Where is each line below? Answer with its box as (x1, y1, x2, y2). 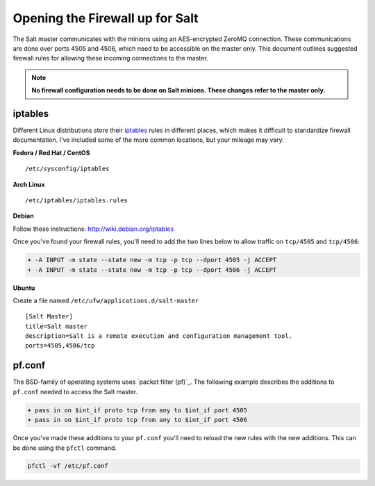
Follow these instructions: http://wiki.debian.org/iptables (12, 225, 174, 233)
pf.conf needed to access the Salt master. (12, 387, 138, 396)
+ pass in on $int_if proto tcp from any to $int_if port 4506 (27, 416, 248, 424)
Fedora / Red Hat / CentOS (12, 148, 90, 156)
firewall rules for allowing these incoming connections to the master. (12, 54, 208, 63)
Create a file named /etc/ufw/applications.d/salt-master (12, 296, 199, 305)
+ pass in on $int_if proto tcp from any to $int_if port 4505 (27, 406, 248, 414)
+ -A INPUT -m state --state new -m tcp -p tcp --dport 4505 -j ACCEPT (27, 256, 277, 264)
